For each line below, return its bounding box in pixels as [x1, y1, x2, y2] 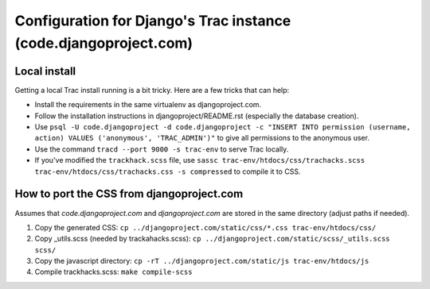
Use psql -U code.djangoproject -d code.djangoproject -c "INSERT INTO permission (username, [34, 122, 411, 132]
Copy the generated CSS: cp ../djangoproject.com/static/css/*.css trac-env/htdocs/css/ [34, 222, 377, 232]
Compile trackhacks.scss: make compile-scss [34, 267, 193, 277]
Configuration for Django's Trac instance [14, 12, 291, 29]
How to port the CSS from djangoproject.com [14, 187, 244, 201]
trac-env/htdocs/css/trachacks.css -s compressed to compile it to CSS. [34, 167, 301, 176]
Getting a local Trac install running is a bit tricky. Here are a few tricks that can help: [14, 85, 290, 94]
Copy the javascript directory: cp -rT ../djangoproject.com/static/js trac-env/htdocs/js [34, 256, 369, 266]
